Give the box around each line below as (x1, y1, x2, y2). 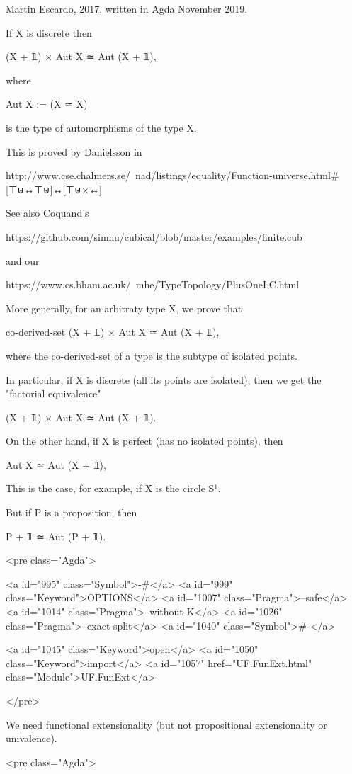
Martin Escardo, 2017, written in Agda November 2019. (6, 1, 248, 16)
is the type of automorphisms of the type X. (6, 120, 197, 135)
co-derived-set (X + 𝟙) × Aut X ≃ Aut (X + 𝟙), (6, 324, 220, 339)
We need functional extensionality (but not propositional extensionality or (6, 717, 327, 732)
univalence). (6, 731, 57, 746)
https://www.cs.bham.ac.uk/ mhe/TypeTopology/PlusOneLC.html (6, 277, 300, 292)
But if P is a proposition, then (6, 505, 137, 520)
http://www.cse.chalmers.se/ (6, 168, 131, 183)
